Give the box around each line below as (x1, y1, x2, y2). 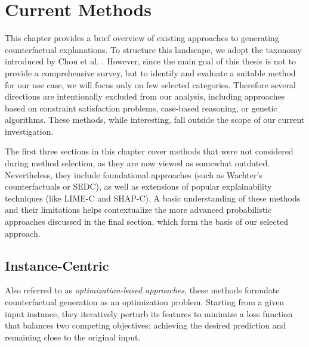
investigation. (5, 125, 54, 137)
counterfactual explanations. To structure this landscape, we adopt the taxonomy (5, 43, 302, 55)
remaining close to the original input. (5, 330, 141, 343)
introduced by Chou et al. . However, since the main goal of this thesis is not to (5, 55, 296, 67)
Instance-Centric (5, 256, 109, 274)
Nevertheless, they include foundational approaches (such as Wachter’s (5, 168, 262, 181)
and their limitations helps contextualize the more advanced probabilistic (5, 203, 272, 216)
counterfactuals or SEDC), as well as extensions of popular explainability (5, 180, 272, 193)
